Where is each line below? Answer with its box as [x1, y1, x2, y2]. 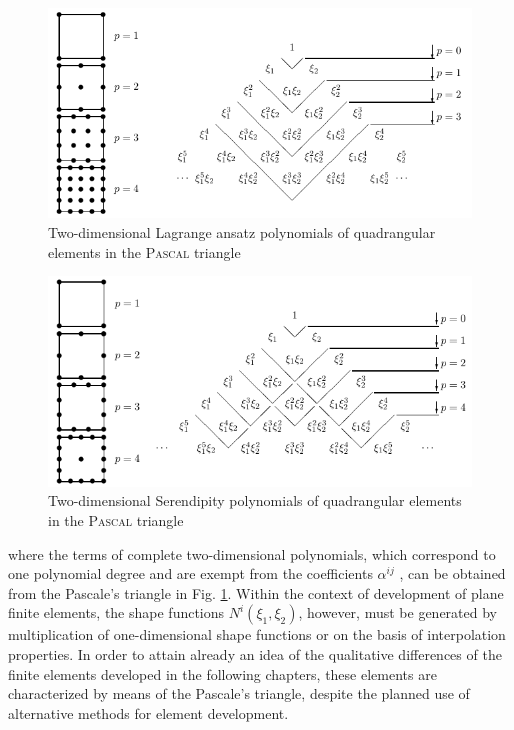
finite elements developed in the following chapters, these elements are [8, 663, 437, 684]
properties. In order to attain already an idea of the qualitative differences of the [8, 643, 502, 664]
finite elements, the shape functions [8, 602, 225, 623]
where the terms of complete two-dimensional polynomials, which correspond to [8, 543, 496, 564]
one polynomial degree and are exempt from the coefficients [8, 563, 373, 584]
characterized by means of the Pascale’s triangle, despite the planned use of [8, 683, 470, 704]
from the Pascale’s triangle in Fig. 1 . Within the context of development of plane [8, 582, 504, 603]
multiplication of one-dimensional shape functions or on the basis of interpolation [8, 624, 506, 645]
